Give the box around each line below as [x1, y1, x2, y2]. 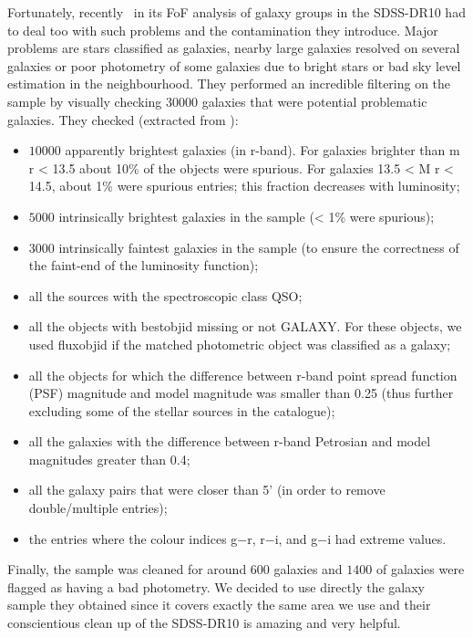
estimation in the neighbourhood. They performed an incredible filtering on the [7, 74, 451, 93]
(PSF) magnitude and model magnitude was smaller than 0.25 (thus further [28, 383, 454, 403]
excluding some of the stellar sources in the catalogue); [28, 401, 335, 420]
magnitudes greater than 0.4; [28, 449, 190, 468]
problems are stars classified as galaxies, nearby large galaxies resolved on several [7, 38, 460, 58]
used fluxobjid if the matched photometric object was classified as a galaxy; [28, 334, 451, 353]
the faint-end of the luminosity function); [28, 256, 259, 275]
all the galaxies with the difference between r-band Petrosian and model [28, 432, 431, 451]
